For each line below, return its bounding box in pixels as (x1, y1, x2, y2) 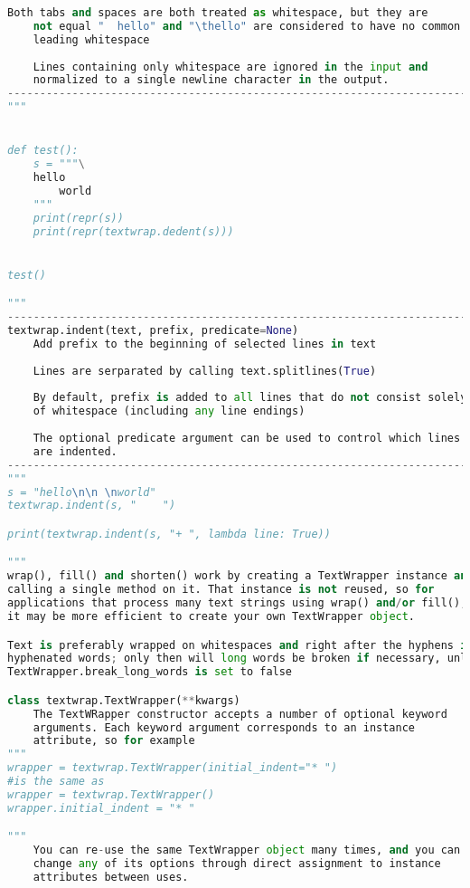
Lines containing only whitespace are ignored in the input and (33, 60, 428, 73)
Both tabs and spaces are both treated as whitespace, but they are (7, 6, 428, 19)
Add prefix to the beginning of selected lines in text (33, 337, 377, 350)
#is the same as (7, 775, 105, 788)
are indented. (33, 444, 117, 458)
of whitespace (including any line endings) (33, 405, 305, 418)
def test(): (7, 144, 79, 158)
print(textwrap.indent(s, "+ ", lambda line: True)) (7, 527, 331, 540)
